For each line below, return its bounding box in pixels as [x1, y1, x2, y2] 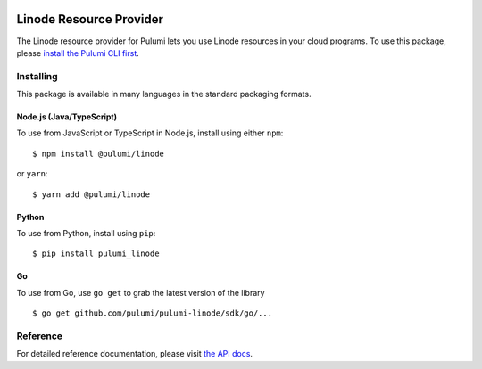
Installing [16, 70, 58, 82]
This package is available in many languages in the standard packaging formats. [16, 89, 312, 100]
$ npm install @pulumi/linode [32, 148, 165, 159]
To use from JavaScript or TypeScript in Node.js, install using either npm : [16, 127, 284, 138]
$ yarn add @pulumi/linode [32, 189, 151, 200]
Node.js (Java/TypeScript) [16, 111, 118, 122]
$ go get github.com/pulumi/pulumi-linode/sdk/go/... [32, 308, 272, 318]
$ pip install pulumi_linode [32, 249, 160, 258]
